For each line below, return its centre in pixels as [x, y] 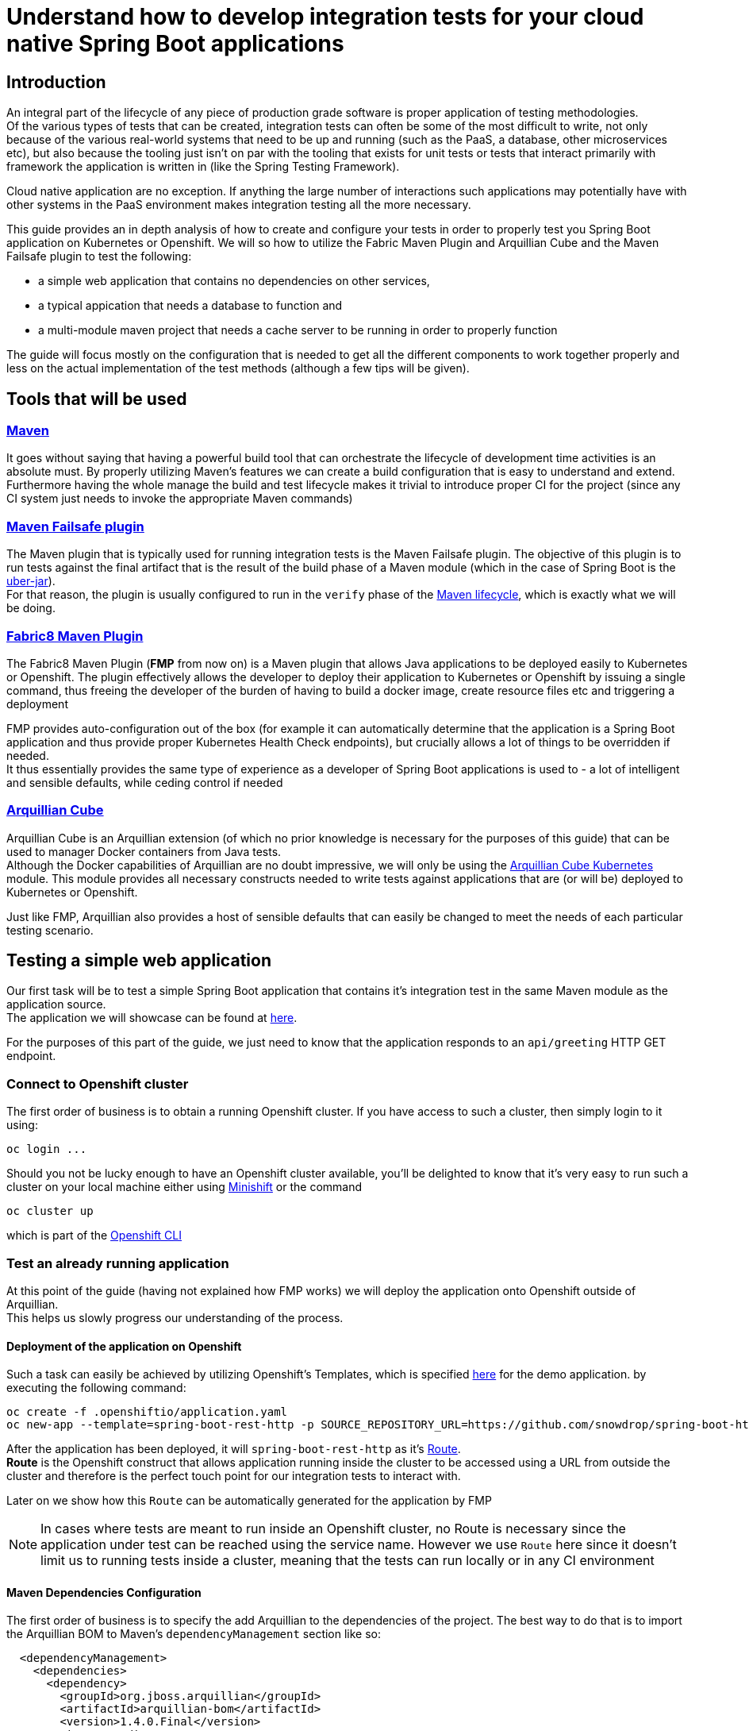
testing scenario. [50, 930]
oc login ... [47, 1149]
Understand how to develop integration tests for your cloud [325, 17]
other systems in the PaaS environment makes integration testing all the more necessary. [239, 205]
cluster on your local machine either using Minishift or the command [184, 1187]
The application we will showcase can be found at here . [152, 1018]
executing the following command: [96, 1388]
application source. [56, 1004]
